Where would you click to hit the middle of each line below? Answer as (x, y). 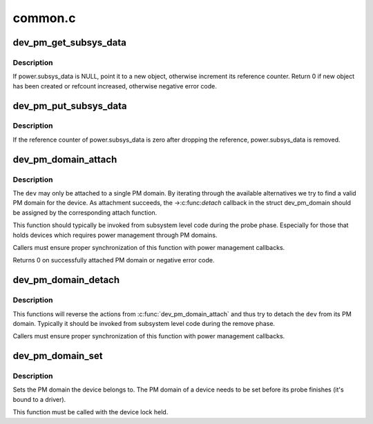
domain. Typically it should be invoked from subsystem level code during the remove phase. (144, 323)
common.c (44, 18)
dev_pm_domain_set (58, 356)
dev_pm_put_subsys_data (70, 106)
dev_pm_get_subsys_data (70, 42)
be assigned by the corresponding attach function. (85, 212)
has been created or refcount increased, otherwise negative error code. (115, 86)
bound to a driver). (39, 399)
